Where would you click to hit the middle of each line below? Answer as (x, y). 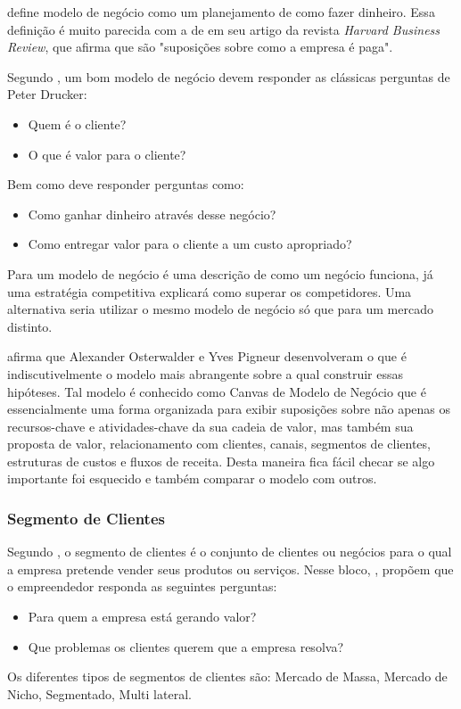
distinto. (30, 326)
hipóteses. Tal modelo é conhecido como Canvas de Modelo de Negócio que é (217, 391)
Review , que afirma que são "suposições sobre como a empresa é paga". (200, 47)
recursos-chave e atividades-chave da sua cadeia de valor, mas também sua (210, 426)
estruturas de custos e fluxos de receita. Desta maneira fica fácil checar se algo (221, 461)
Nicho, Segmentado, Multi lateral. (99, 693)
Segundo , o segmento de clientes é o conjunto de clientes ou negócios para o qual (230, 552)
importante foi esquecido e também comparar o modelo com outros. (192, 478)
